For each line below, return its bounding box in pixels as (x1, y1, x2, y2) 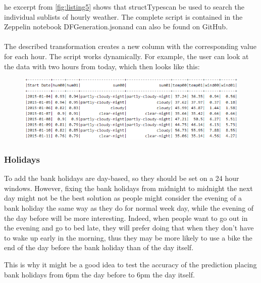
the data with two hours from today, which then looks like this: (4, 61, 200, 71)
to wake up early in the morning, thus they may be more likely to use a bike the (4, 232, 252, 243)
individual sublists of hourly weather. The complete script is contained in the (4, 11, 243, 22)
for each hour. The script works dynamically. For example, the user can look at (4, 51, 249, 61)
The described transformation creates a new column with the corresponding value (4, 41, 256, 52)
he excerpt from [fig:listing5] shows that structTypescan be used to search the (4, 2, 244, 12)
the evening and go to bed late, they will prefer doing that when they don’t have (4, 222, 254, 233)
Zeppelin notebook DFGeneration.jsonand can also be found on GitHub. (4, 21, 228, 32)
